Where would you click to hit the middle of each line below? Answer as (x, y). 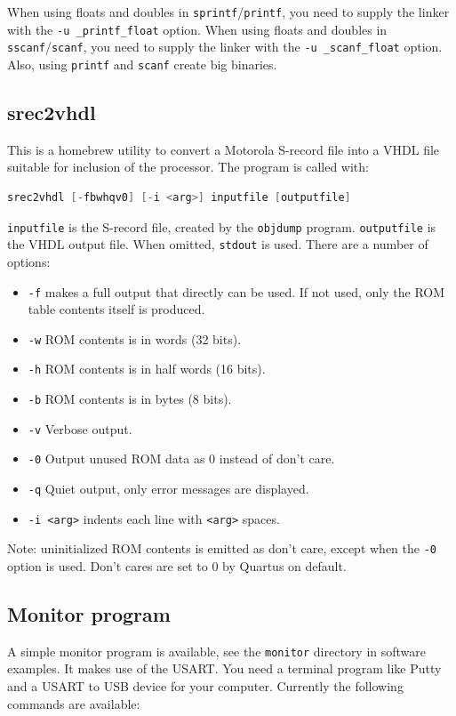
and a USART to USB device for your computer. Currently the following (205, 686)
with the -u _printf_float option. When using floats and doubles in (197, 29)
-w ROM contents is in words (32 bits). (135, 338)
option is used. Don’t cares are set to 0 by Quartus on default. (177, 566)
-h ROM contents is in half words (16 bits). (147, 369)
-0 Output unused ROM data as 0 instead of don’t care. (181, 459)
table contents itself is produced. (116, 309)
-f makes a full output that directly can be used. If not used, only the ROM (236, 291)
